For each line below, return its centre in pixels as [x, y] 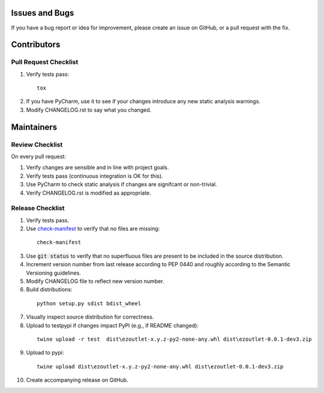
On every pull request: [38, 157]
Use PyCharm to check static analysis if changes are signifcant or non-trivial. [121, 184]
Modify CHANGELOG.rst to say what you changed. [89, 110]
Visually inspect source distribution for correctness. [90, 317]
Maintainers [34, 127]
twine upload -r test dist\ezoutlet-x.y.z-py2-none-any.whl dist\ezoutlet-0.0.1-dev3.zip [174, 339]
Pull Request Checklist [45, 62]
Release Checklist [38, 209]
